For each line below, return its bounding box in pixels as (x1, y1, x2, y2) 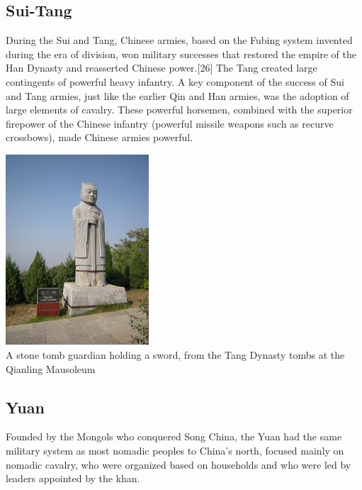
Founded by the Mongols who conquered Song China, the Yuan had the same (6, 429, 342, 444)
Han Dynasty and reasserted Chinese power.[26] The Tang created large (6, 60, 317, 75)
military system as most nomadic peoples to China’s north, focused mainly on (6, 443, 344, 458)
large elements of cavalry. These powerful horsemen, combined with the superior (6, 102, 353, 117)
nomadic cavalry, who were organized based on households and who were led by (6, 457, 351, 472)
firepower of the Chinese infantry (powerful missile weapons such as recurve (6, 116, 334, 130)
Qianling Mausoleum (6, 361, 96, 376)
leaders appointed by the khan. (6, 471, 140, 486)
